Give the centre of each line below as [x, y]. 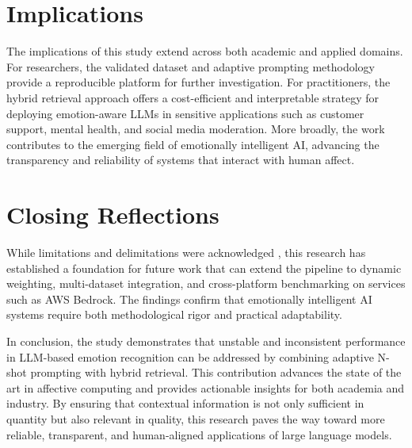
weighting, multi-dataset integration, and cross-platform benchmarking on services [206, 283]
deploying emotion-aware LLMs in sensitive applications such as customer [185, 113]
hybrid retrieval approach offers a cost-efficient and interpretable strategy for [193, 97]
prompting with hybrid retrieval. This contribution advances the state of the [216, 372]
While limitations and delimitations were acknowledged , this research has [186, 252]
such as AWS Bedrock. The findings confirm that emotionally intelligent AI [189, 299]
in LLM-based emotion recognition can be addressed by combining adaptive [190, 356]
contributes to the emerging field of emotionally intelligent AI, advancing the [193, 144]
